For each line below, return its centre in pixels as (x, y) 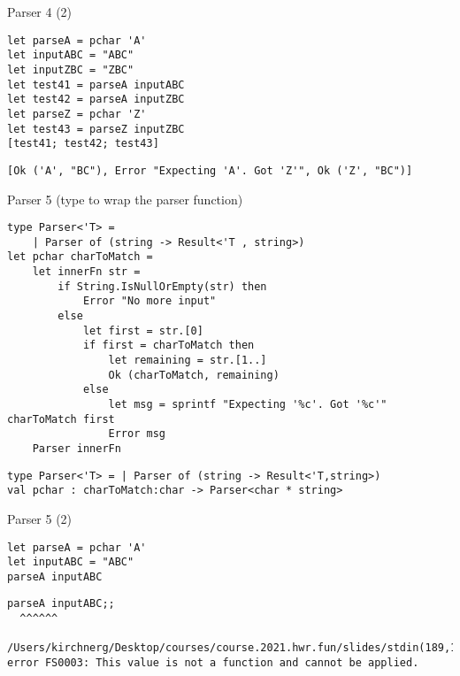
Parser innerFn (77, 448)
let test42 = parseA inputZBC (96, 100)
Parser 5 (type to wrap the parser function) (125, 199)
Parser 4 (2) (40, 12)
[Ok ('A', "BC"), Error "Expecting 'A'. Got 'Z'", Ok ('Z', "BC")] (210, 170)
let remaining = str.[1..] (188, 360)
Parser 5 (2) (40, 518)
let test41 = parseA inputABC (96, 84)
